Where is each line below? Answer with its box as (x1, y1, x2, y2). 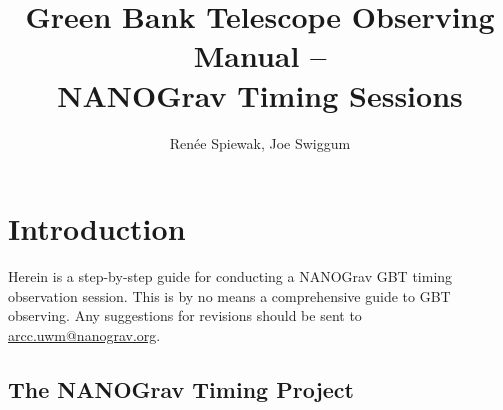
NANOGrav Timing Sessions (57, 74, 463, 115)
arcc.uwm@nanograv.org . (8, 324, 161, 345)
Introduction (8, 208, 186, 249)
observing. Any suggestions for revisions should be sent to (8, 305, 362, 326)
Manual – (193, 35, 327, 76)
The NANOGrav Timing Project (8, 373, 354, 404)
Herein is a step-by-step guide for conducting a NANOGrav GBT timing (8, 266, 453, 287)
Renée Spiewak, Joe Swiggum (169, 132, 351, 153)
